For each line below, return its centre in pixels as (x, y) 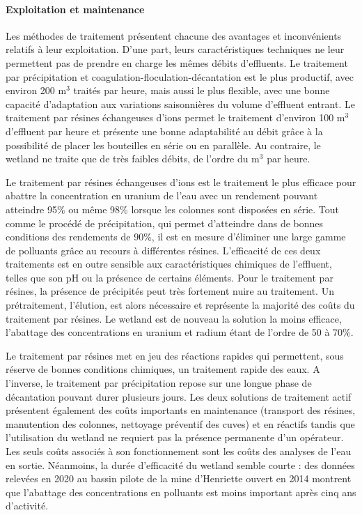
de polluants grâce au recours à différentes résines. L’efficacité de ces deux (163, 250)
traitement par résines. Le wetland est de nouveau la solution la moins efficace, (174, 318)
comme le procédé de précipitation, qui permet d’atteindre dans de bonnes (165, 223)
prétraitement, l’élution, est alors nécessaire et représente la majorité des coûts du (180, 305)
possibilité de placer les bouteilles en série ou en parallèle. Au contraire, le (163, 145)
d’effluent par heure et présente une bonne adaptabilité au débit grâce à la (164, 131)
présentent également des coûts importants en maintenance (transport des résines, (181, 410)
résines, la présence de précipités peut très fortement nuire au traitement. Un (170, 291)
